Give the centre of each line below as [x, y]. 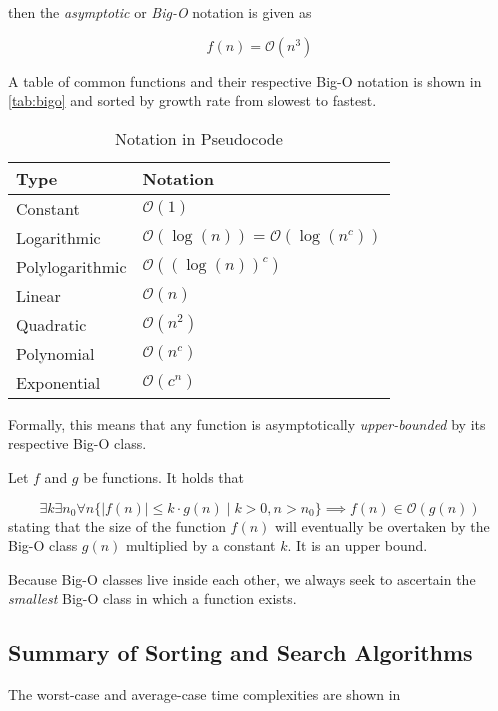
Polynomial [55, 353]
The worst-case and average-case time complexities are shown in [204, 694]
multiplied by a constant [201, 545]
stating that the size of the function [117, 525]
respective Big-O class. [77, 443]
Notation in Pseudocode [198, 138]
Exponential [58, 382]
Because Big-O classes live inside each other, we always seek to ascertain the [242, 578]
